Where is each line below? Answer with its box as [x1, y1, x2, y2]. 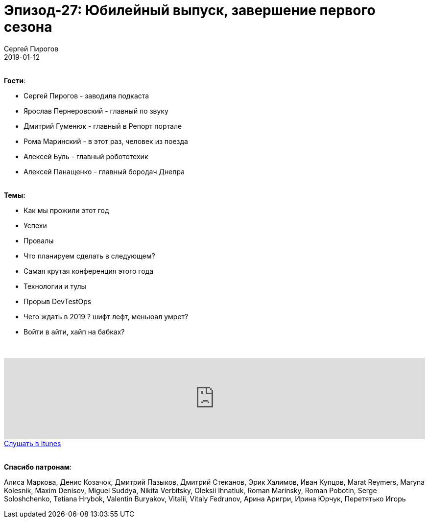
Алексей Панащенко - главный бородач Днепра [24, 167, 185, 176]
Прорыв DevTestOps [24, 297, 92, 306]
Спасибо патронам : [4, 462, 72, 471]
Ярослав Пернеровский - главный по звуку [24, 106, 168, 115]
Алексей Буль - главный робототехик [24, 152, 148, 161]
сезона [4, 19, 52, 35]
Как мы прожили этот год [24, 206, 109, 214]
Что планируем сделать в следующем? [24, 251, 155, 260]
